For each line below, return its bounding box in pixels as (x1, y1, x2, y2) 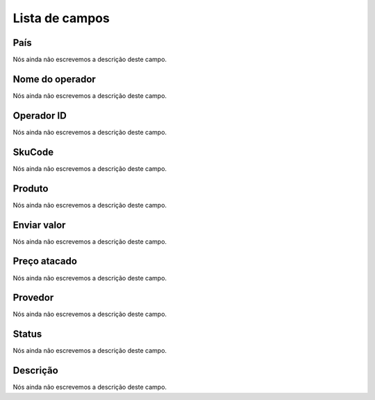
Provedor (12, 292, 54, 303)
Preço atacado (12, 256, 78, 267)
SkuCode (12, 146, 54, 158)
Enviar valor (12, 219, 66, 231)
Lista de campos (12, 10, 110, 26)
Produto (12, 183, 49, 194)
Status (12, 328, 42, 340)
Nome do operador (12, 73, 97, 85)
